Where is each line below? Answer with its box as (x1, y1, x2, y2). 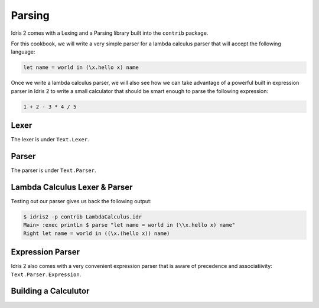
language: (11, 48, 35, 55)
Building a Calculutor (11, 286, 90, 296)
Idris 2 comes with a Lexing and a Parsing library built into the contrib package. (11, 29, 209, 37)
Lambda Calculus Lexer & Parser (11, 182, 133, 192)
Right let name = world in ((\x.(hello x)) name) (23, 230, 170, 237)
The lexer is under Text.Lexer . (11, 136, 89, 143)
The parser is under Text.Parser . (11, 167, 96, 174)
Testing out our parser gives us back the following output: (11, 197, 152, 204)
